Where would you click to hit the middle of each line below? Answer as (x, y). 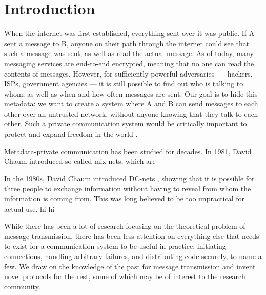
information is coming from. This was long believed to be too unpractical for (125, 199)
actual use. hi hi (29, 208)
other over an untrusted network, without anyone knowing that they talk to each (131, 113)
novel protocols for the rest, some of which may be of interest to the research (125, 276)
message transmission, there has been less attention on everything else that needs (132, 236)
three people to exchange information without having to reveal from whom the (128, 188)
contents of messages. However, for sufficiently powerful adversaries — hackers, (128, 73)
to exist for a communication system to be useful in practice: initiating (115, 246)
